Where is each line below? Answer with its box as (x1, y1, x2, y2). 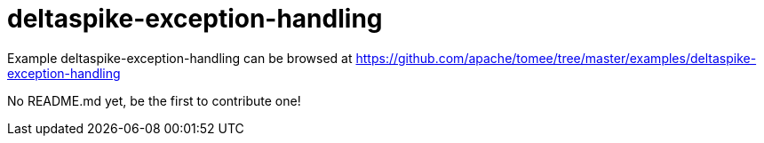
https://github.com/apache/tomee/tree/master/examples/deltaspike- (355, 50, 757, 66)
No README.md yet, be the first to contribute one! (7, 92, 301, 108)
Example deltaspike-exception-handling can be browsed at (7, 50, 353, 66)
